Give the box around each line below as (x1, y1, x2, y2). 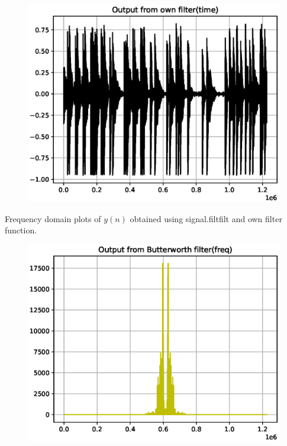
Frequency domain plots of (5, 212, 101, 224)
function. (5, 224, 37, 236)
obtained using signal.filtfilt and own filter (130, 212, 282, 224)
